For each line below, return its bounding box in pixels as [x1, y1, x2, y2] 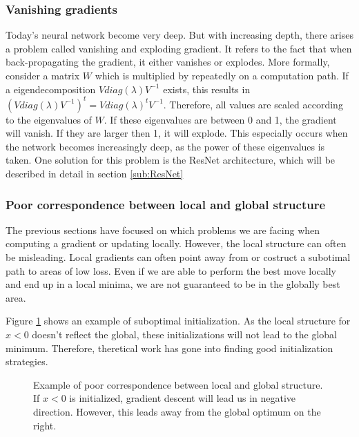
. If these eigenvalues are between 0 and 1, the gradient [104, 112, 337, 126]
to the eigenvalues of [6, 112, 92, 126]
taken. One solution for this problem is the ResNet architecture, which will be [6, 153, 336, 167]
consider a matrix [6, 68, 80, 82]
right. [33, 418, 57, 432]
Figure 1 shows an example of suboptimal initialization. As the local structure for [6, 313, 351, 328]
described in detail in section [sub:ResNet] [6, 166, 184, 181]
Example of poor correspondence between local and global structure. [33, 377, 323, 391]
